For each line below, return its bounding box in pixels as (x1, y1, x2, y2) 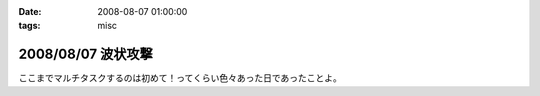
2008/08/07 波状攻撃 (18, 46, 154, 63)
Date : (18, 6, 42, 17)
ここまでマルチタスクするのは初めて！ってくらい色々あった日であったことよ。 (18, 72, 342, 84)
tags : (18, 20, 41, 32)
